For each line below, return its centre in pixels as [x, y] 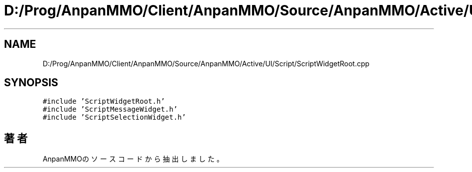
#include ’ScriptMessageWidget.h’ [110, 109]
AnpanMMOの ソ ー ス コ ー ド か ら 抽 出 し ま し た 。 [133, 159]
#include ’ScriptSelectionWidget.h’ [114, 117]
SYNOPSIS [31, 83]
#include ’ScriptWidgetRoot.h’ [104, 101]
